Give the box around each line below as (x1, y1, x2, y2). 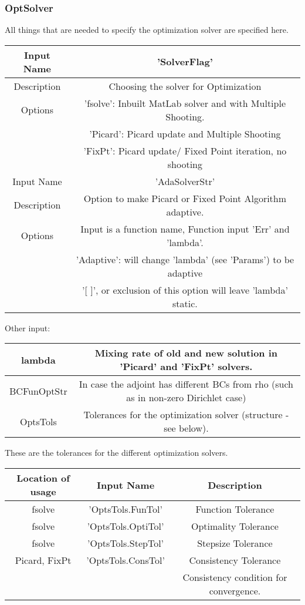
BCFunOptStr (9, 384, 67, 398)
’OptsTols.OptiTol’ (87, 519, 164, 533)
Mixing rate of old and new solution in (94, 346, 278, 360)
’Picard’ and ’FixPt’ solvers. (120, 359, 253, 374)
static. (172, 296, 198, 310)
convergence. (209, 584, 261, 597)
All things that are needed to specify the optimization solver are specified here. (5, 23, 289, 36)
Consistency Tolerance (189, 553, 281, 567)
